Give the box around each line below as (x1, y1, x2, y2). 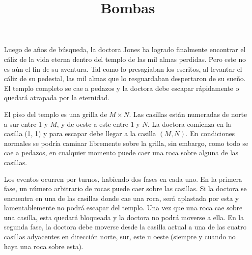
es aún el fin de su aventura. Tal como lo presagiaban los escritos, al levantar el (4, 63, 242, 74)
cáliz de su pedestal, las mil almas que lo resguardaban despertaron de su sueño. (4, 73, 246, 84)
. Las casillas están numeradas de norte (129, 109, 247, 119)
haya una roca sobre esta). (4, 241, 84, 251)
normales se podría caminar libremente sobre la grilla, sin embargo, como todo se (4, 138, 249, 148)
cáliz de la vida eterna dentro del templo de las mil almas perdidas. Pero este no (4, 54, 246, 64)
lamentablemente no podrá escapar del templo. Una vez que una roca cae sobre (4, 202, 243, 213)
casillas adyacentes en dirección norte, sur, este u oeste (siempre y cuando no (4, 231, 236, 242)
